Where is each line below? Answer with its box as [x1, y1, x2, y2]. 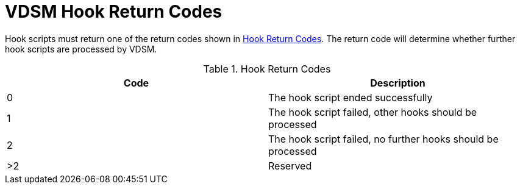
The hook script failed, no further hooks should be [268, 132, 499, 145]
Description [370, 76, 426, 89]
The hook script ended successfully [268, 91, 433, 104]
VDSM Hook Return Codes [5, 1, 223, 22]
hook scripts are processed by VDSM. [5, 43, 157, 54]
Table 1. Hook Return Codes [203, 62, 331, 75]
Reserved [268, 159, 312, 172]
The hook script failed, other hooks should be [268, 105, 477, 118]
